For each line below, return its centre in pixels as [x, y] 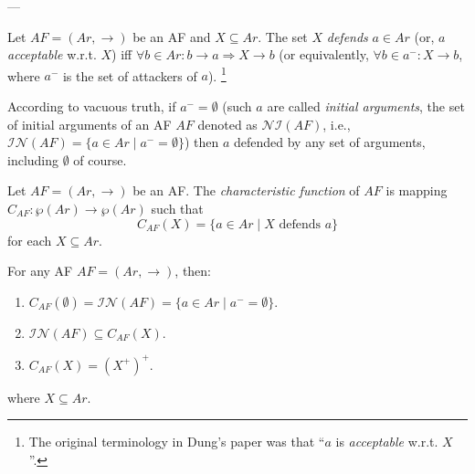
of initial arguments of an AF [90, 124]
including [33, 159]
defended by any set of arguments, [329, 142]
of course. [100, 159]
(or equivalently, [324, 54]
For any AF [40, 271]
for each [30, 240]
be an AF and [172, 36]
